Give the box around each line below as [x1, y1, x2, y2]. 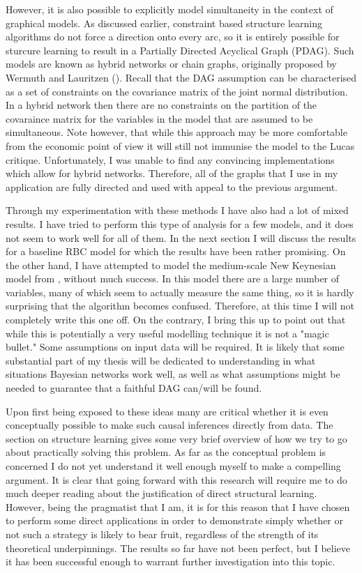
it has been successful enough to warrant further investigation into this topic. [6, 554, 335, 569]
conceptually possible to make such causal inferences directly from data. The [6, 418, 333, 432]
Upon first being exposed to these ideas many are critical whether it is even [6, 404, 329, 418]
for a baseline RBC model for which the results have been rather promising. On [6, 244, 346, 259]
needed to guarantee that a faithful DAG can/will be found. [6, 381, 262, 395]
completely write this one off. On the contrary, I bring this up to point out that [6, 312, 346, 327]
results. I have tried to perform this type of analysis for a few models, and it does [6, 216, 354, 231]
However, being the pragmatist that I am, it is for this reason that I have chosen [6, 499, 350, 514]
